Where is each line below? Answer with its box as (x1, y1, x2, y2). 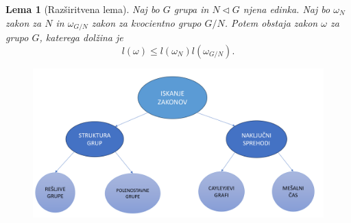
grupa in (173, 2, 209, 16)
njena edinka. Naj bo (243, 2, 330, 16)
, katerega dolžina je (39, 30, 123, 45)
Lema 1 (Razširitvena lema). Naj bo (5, 2, 160, 16)
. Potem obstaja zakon (224, 15, 318, 30)
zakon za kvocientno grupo (91, 15, 202, 30)
